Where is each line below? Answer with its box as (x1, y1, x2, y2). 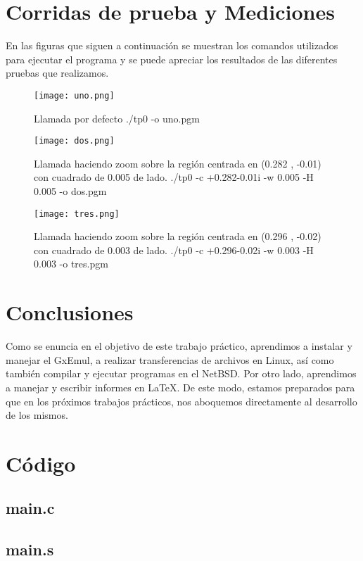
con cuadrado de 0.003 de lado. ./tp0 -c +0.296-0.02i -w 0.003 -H (34, 242, 314, 257)
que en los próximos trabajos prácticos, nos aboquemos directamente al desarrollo (6, 393, 357, 408)
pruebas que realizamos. (6, 65, 109, 80)
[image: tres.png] (34, 208, 120, 219)
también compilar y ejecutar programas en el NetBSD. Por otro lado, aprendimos (6, 366, 357, 381)
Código (6, 448, 76, 477)
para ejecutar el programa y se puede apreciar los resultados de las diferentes (6, 51, 338, 66)
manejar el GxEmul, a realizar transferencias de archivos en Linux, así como (6, 352, 334, 367)
